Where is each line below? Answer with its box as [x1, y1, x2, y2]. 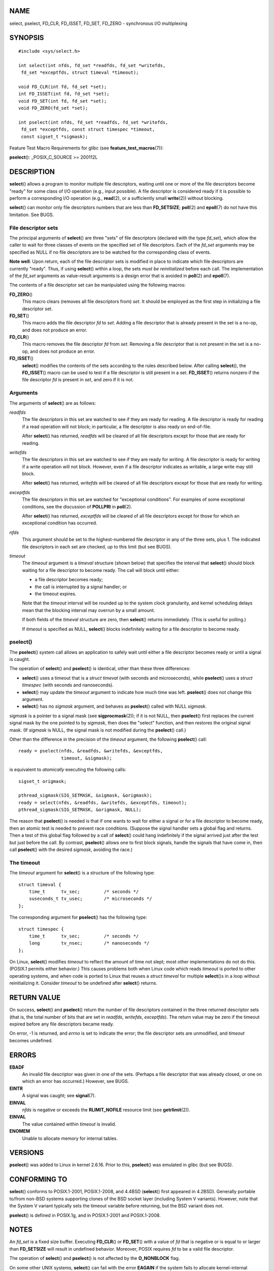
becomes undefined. [9, 1037, 53, 1043]
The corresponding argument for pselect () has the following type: [9, 914, 147, 920]
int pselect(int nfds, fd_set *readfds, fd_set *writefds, [18, 119, 168, 125]
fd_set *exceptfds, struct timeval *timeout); [21, 70, 139, 76]
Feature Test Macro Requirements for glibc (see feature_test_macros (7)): [9, 145, 164, 151]
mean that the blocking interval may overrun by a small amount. [22, 607, 155, 613]
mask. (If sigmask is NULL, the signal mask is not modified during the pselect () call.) [9, 727, 186, 733]
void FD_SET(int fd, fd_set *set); [18, 98, 107, 104]
